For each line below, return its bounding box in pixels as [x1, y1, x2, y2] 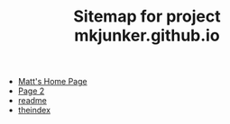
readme [17, 95, 47, 106]
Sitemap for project [73, 6, 221, 27]
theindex [17, 105, 51, 116]
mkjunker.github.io [74, 25, 220, 46]
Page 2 [17, 85, 45, 96]
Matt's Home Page [17, 76, 87, 87]
